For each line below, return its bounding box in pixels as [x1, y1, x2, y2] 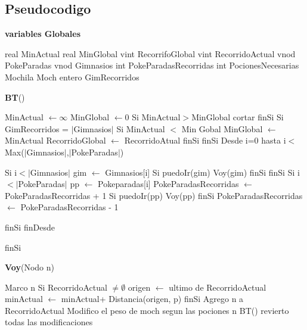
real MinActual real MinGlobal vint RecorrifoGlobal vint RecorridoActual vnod [5, 47, 296, 60]
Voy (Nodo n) [5, 261, 54, 273]
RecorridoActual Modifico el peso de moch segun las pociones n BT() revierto [5, 304, 289, 316]
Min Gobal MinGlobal [181, 122, 263, 135]
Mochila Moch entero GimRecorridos [5, 70, 139, 83]
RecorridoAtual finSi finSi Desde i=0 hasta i [124, 134, 286, 147]
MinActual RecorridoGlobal [5, 134, 106, 147]
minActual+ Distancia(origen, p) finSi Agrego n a [61, 292, 244, 305]
